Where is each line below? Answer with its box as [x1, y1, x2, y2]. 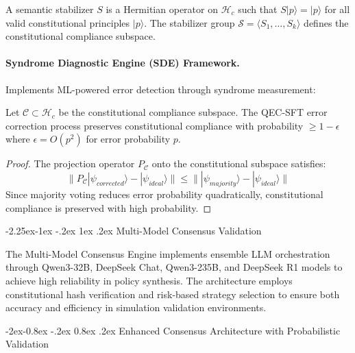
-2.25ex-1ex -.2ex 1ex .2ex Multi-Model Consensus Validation [5, 223, 262, 238]
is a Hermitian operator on [106, 2, 218, 16]
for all [324, 2, 350, 16]
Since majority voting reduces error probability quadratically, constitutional [5, 186, 323, 201]
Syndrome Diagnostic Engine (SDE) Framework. [5, 56, 240, 70]
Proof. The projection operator [5, 156, 135, 171]
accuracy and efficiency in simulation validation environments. [5, 300, 267, 315]
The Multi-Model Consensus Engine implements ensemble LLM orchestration [5, 246, 330, 260]
